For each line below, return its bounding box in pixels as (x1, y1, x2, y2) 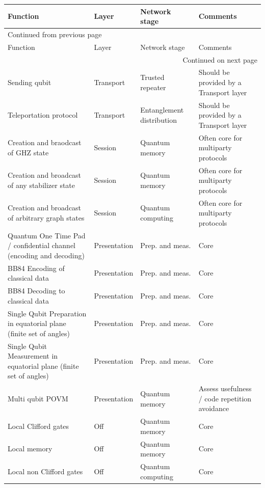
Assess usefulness (198, 383, 252, 394)
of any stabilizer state (8, 179, 75, 190)
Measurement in (8, 350, 58, 361)
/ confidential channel (8, 240, 76, 251)
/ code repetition (198, 393, 252, 403)
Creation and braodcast (8, 137, 82, 148)
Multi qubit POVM (8, 393, 68, 403)
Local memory (8, 443, 52, 454)
